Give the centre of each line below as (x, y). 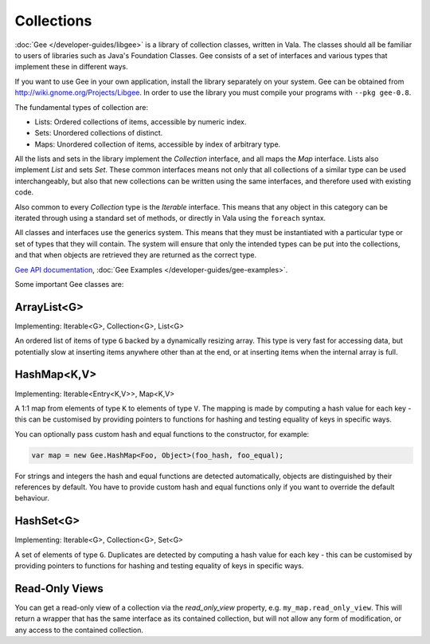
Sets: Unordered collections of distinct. (99, 133)
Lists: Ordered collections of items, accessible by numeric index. (141, 122)
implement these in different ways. (72, 67)
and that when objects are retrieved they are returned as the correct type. (136, 255)
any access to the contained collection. (79, 630)
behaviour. (32, 498)
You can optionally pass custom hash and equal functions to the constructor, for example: (162, 434)
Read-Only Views (59, 589)
